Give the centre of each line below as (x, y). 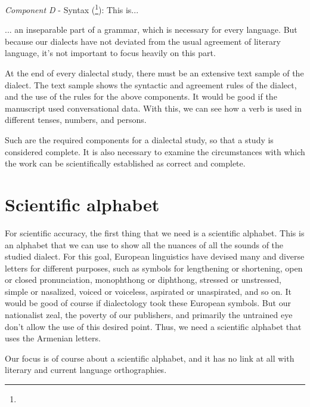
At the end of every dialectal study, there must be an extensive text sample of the (154, 73)
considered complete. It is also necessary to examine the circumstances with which (155, 151)
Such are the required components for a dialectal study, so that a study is (139, 140)
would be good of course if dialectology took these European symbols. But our (148, 303)
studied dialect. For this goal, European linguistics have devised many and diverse (155, 256)
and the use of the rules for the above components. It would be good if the (141, 96)
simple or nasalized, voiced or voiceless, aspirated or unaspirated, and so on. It (148, 291)
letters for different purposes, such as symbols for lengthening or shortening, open (154, 268)
